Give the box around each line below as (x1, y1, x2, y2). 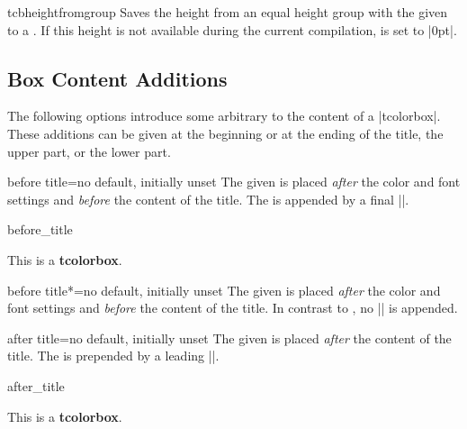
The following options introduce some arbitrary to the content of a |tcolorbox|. (7, 106, 441, 125)
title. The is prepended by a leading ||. (7, 346, 220, 365)
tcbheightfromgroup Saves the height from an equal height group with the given (7, 3, 448, 21)
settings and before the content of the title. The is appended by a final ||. (7, 189, 409, 208)
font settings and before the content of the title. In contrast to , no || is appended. (7, 298, 458, 317)
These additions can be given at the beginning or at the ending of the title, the (7, 123, 444, 142)
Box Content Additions (7, 64, 228, 92)
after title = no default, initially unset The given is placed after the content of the (7, 328, 452, 347)
